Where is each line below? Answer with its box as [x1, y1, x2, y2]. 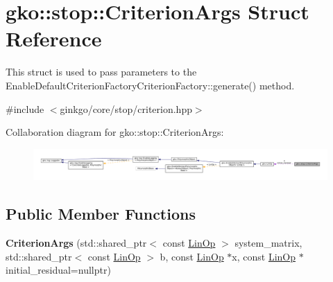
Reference [6, 24, 102, 53]
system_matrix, [234, 236, 302, 250]
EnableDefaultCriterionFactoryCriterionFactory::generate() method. [6, 78, 295, 92]
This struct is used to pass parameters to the [6, 64, 197, 79]
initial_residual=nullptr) [6, 263, 111, 277]
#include [6, 101, 44, 116]
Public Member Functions [6, 203, 196, 224]
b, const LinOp [160, 249, 224, 263]
